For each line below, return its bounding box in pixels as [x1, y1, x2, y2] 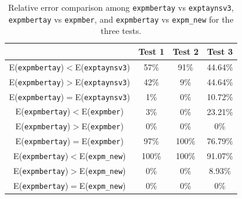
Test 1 [138, 45, 164, 57]
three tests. [100, 24, 142, 37]
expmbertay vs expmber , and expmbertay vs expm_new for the [8, 13, 234, 25]
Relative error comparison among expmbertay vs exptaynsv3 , [8, 1, 234, 13]
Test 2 [172, 45, 199, 57]
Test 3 [207, 45, 233, 57]
